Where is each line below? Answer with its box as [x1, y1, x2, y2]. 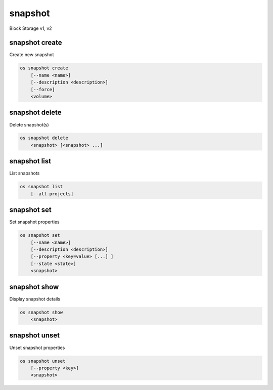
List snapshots [9, 170, 40, 177]
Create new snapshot [9, 52, 54, 58]
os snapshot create [20, 65, 68, 71]
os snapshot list [20, 184, 63, 190]
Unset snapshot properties [9, 344, 65, 351]
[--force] [30, 86, 55, 92]
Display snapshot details [9, 296, 61, 302]
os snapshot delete [20, 135, 68, 141]
